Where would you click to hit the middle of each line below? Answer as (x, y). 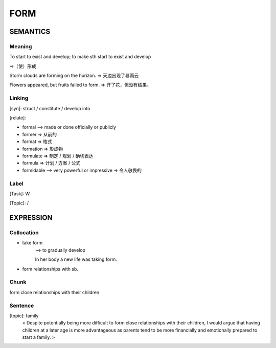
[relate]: (18, 118)
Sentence (22, 305)
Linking (19, 98)
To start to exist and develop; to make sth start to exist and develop (80, 57)
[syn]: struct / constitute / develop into (50, 108)
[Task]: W (20, 193)
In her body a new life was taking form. (76, 259)
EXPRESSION (31, 218)
